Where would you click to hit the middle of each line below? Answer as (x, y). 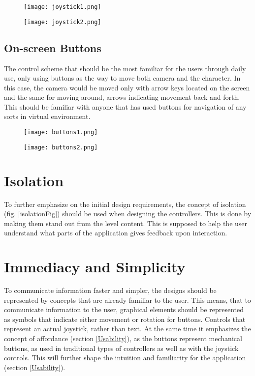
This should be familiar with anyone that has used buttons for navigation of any (125, 106)
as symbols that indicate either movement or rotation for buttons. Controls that (125, 319)
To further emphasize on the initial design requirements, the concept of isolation (125, 204)
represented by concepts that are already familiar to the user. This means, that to (127, 300)
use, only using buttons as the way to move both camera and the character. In (122, 78)
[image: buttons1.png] (61, 132)
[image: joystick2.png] (63, 22)
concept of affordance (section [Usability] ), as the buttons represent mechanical (123, 338)
